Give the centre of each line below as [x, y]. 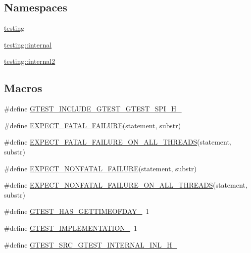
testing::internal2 [30, 61]
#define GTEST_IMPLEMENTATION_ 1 [71, 228]
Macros [23, 88]
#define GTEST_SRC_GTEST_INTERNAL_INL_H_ [91, 244]
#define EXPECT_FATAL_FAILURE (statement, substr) [93, 125]
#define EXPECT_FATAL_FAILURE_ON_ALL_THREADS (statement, [118, 142]
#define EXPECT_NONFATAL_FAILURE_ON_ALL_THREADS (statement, [126, 185]
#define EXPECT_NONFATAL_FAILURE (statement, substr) [100, 168]
